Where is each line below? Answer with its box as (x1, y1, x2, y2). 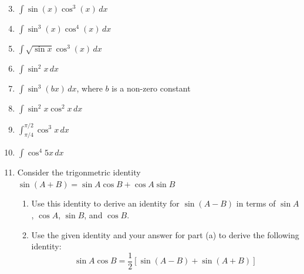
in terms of (236, 197, 276, 209)
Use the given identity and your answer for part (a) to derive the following (31, 228, 299, 241)
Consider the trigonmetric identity (17, 166, 141, 178)
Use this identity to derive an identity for (31, 197, 180, 209)
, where (76, 82, 103, 94)
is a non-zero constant (112, 82, 191, 94)
